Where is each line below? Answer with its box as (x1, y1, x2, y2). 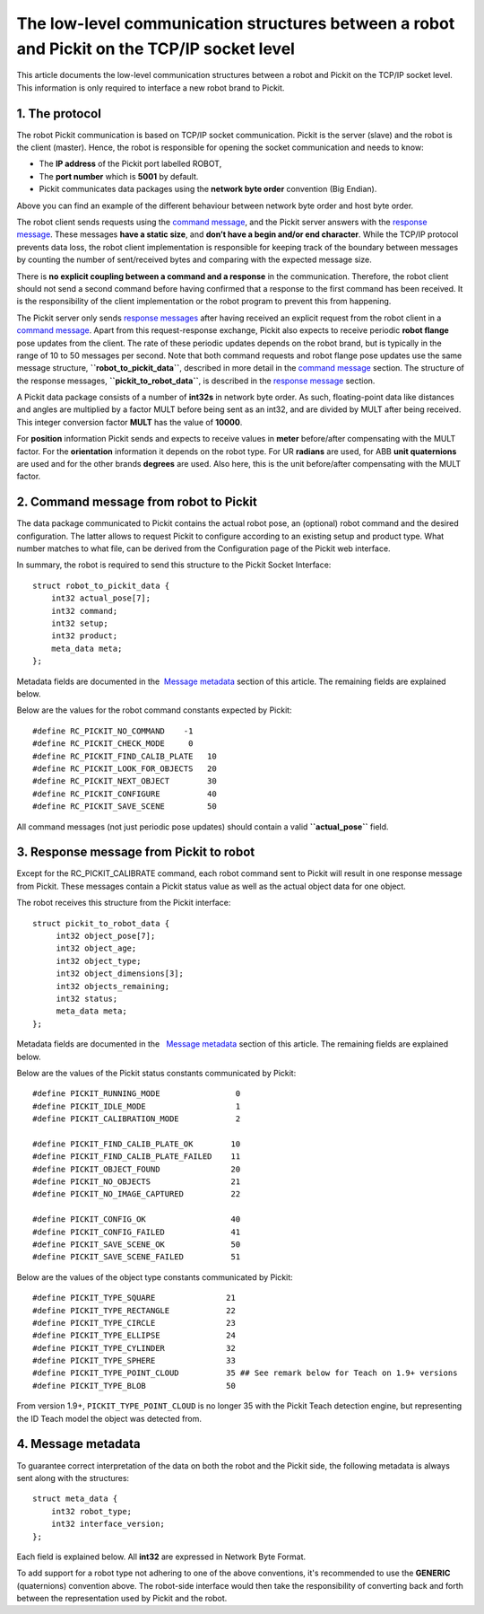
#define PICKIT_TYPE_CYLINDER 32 (32, 1343, 237, 1353)
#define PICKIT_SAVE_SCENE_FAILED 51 (32, 1252, 241, 1262)
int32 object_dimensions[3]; (56, 969, 184, 978)
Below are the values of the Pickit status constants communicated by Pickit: (16, 1067, 297, 1078)
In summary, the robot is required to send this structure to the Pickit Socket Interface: (16, 559, 332, 570)
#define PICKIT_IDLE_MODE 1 (32, 1101, 241, 1111)
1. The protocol (16, 106, 102, 121)
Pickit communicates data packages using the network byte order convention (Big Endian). (39, 184, 377, 195)
